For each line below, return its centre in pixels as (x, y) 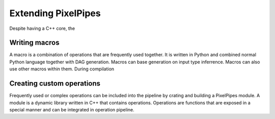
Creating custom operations (55, 84)
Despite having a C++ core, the (42, 28)
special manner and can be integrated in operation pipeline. (72, 109)
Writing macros (34, 43)
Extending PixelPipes (55, 13)
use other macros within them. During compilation (62, 69)
